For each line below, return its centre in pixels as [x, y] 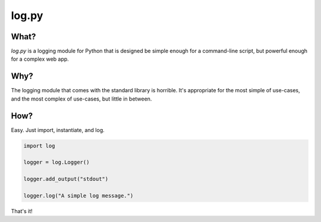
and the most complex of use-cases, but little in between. [81, 99]
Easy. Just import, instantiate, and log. [58, 130]
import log [39, 146]
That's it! [22, 211]
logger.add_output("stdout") [66, 179]
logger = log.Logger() [56, 162]
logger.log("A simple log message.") [78, 196]
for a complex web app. [40, 59]
